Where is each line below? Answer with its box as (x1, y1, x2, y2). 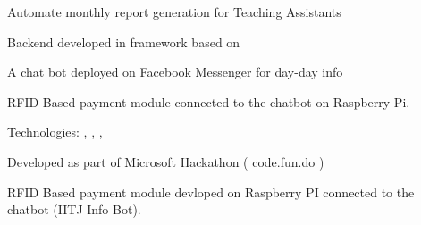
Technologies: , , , (7, 122, 103, 141)
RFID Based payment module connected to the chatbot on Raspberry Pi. (7, 92, 410, 111)
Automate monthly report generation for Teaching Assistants (7, 3, 341, 21)
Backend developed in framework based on (7, 32, 240, 51)
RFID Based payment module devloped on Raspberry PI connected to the (7, 182, 415, 201)
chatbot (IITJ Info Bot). (7, 200, 141, 219)
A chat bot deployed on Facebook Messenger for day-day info (7, 62, 343, 81)
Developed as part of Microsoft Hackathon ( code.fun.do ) (7, 152, 324, 171)
